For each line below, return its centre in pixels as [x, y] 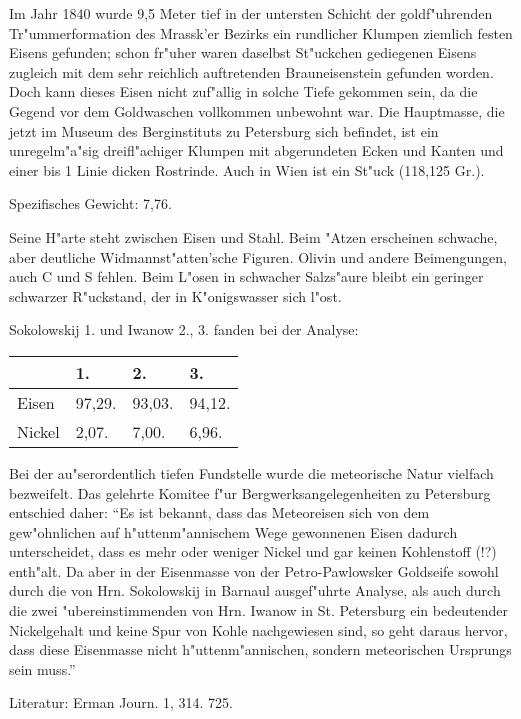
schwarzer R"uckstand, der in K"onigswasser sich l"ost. [175, 295]
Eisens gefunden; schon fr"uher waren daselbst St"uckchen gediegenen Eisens [243, 52]
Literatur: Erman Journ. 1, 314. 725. [121, 702]
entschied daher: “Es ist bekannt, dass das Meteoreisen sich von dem [219, 512]
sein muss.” [42, 668]
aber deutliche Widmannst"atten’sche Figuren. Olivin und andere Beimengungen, [258, 256]
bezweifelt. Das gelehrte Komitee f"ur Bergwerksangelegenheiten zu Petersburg [250, 492]
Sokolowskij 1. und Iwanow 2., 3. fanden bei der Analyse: [184, 329]
